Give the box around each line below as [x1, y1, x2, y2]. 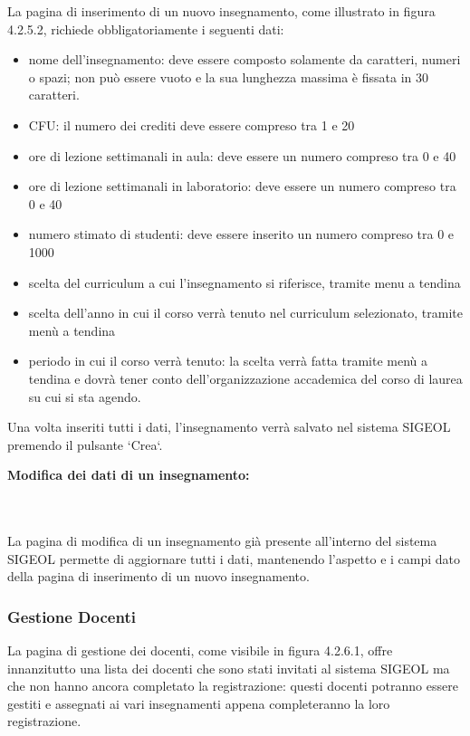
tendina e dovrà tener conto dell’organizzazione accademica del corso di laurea [28, 368, 463, 387]
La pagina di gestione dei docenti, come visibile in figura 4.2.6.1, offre [7, 641, 393, 660]
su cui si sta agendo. [28, 387, 141, 406]
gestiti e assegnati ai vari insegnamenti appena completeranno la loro [7, 693, 390, 712]
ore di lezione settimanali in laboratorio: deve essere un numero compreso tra [28, 177, 456, 196]
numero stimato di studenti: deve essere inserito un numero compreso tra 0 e [28, 225, 455, 244]
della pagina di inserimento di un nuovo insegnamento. [7, 567, 310, 586]
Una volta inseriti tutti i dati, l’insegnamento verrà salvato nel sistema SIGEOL [7, 417, 451, 436]
